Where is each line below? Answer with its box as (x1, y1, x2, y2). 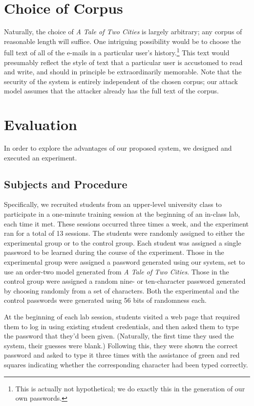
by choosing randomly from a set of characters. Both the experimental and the (4, 285, 239, 295)
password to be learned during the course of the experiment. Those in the (4, 247, 224, 257)
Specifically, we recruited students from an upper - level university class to (4, 199, 222, 209)
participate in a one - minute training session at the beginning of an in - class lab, (4, 209, 240, 219)
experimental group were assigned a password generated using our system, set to (4, 257, 245, 267)
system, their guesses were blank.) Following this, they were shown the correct (4, 340, 238, 350)
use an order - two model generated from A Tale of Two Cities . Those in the (4, 266, 229, 276)
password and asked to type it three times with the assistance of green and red (4, 350, 240, 360)
